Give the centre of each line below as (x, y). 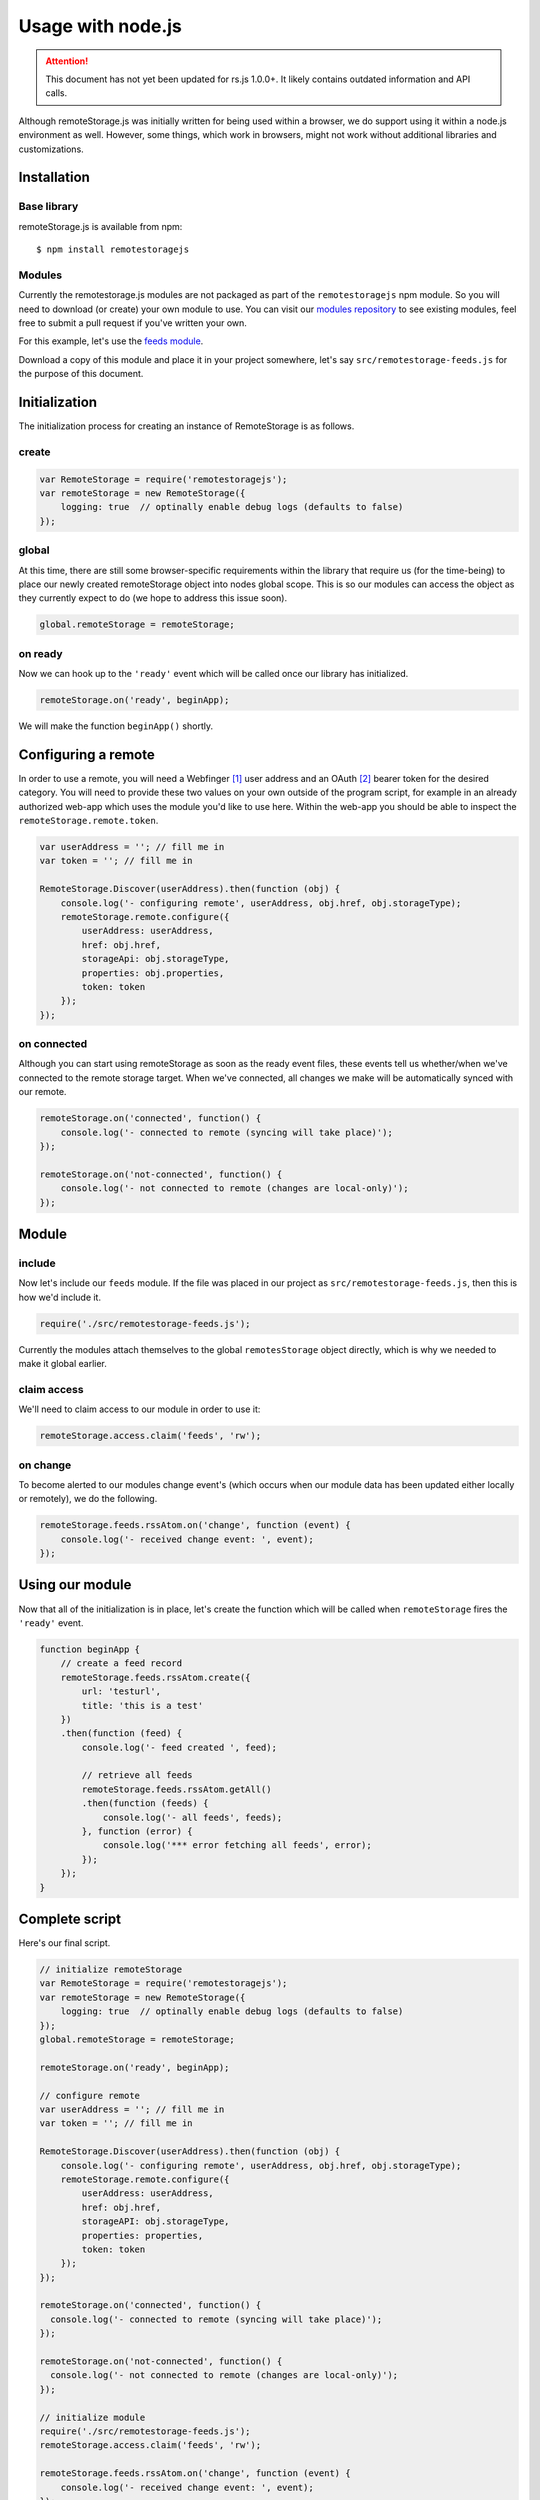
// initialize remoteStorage (111, 1969)
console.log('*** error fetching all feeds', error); (237, 1845)
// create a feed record (121, 1663)
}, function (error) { (137, 1831)
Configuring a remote (86, 754)
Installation (54, 177)
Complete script (70, 1919)
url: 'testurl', (121, 1691)
